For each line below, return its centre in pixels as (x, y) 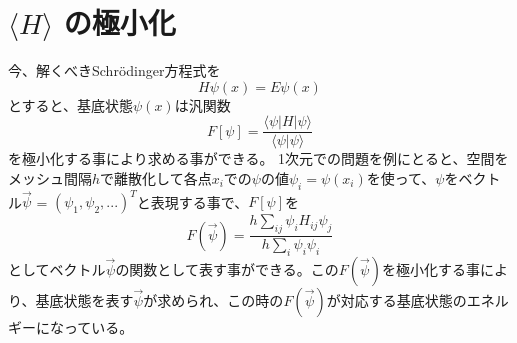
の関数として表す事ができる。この (227, 268)
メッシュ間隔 (50, 177)
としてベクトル (57, 268)
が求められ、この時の (213, 299)
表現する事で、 (199, 201)
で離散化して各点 (156, 177)
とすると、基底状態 (71, 104)
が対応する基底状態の (396, 299)
